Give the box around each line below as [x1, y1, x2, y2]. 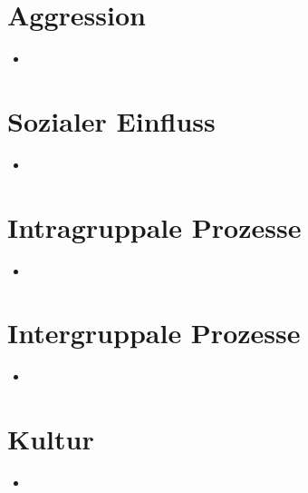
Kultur [7, 420, 94, 458]
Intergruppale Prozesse [7, 314, 301, 351]
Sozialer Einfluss [7, 102, 216, 139]
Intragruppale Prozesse [7, 208, 302, 245]
